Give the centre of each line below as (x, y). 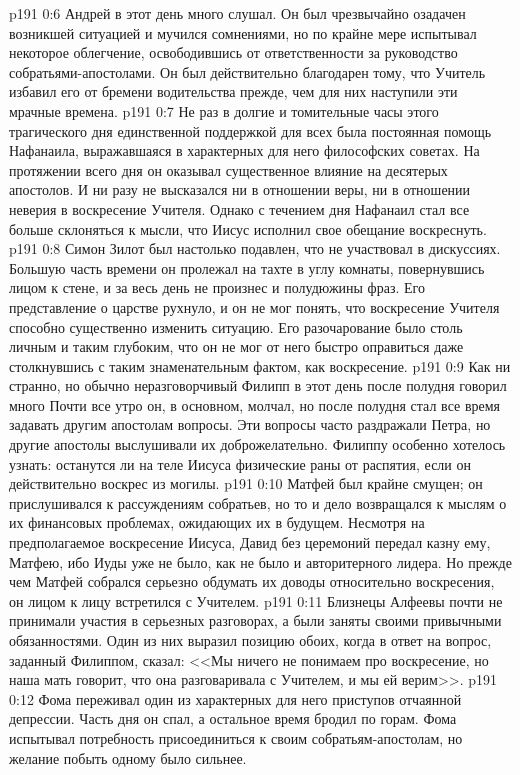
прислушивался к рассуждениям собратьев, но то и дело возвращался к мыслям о (258, 502)
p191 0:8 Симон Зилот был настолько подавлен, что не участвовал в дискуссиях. (255, 248)
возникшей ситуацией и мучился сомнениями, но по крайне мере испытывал (243, 32)
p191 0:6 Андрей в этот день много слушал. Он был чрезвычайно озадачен (237, 13)
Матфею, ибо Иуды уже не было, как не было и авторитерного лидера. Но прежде (260, 561)
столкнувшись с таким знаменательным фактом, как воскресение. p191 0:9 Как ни (260, 365)
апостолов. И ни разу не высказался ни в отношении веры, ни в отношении (240, 189)
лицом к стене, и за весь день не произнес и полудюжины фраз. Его (217, 287)
